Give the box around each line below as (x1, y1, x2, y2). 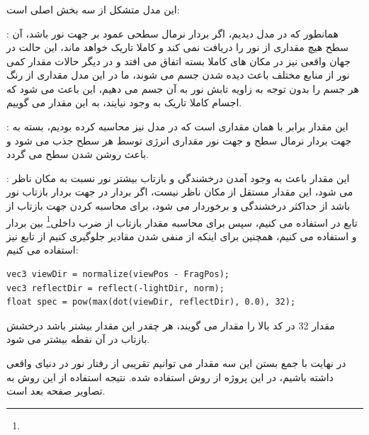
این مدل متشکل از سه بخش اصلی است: (6, 1, 180, 16)
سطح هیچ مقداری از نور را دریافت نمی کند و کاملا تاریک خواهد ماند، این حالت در (6, 40, 349, 55)
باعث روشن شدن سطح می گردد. (6, 147, 149, 162)
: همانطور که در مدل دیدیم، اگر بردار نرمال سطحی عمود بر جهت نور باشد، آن (6, 26, 339, 40)
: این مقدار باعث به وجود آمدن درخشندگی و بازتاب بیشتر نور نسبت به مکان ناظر (6, 170, 350, 185)
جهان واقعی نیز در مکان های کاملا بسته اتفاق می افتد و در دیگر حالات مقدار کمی (6, 53, 351, 68)
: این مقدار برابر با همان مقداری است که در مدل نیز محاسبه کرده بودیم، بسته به (6, 119, 348, 134)
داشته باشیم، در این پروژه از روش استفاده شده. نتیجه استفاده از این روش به (6, 369, 334, 384)
